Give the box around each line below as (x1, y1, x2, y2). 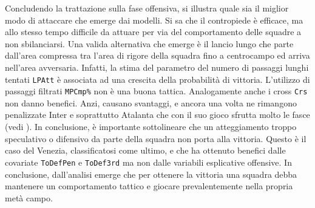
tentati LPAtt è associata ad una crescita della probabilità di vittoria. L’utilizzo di (5, 73, 310, 85)
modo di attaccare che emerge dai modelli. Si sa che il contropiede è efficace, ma (5, 13, 303, 26)
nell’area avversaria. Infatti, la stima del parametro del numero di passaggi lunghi (5, 60, 309, 73)
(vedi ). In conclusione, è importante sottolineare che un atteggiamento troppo (5, 120, 297, 133)
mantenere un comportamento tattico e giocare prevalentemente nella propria (5, 180, 293, 192)
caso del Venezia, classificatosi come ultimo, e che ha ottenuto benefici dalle (5, 144, 286, 157)
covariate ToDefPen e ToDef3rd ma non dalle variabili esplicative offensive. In (5, 155, 292, 168)
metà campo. (5, 191, 53, 204)
